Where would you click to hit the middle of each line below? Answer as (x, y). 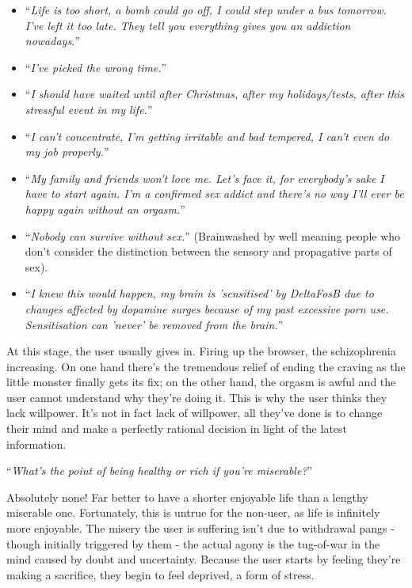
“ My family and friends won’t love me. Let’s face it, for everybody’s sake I (204, 178)
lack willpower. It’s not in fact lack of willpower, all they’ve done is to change (195, 413)
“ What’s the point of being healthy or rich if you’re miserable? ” (160, 470)
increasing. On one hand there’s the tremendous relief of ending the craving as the (206, 366)
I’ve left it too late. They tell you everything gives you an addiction (188, 25)
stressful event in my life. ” (89, 109)
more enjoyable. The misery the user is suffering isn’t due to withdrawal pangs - (200, 528)
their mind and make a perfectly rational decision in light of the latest (177, 429)
